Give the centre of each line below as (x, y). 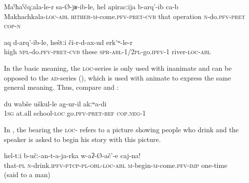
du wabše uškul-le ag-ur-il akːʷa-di (55, 103)
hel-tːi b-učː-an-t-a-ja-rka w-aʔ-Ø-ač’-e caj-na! (72, 155)
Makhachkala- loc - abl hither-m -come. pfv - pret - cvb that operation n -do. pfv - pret (124, 16)
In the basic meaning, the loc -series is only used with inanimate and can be (118, 68)
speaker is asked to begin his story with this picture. (82, 139)
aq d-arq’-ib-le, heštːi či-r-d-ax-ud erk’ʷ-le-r (68, 42)
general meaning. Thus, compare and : (61, 87)
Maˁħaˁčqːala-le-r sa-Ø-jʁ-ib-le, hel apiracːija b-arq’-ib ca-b (91, 6)
